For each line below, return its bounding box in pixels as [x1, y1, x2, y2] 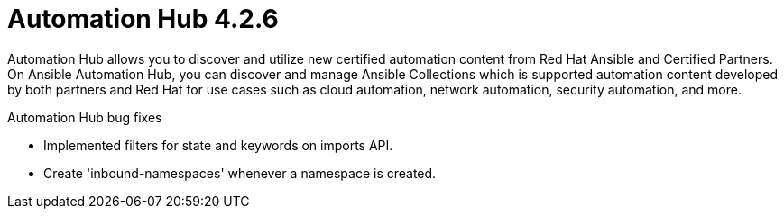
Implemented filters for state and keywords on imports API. [43, 137, 393, 153]
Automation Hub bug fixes [7, 109, 162, 125]
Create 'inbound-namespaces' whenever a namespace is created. [43, 165, 437, 181]
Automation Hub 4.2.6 [7, 4, 279, 34]
